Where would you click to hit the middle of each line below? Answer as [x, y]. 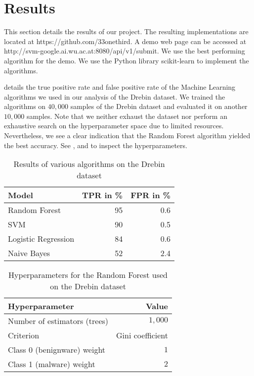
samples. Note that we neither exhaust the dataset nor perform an [127, 116]
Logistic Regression [41, 239]
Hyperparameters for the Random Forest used [88, 275]
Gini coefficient [142, 335]
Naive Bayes [29, 253]
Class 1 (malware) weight [52, 364]
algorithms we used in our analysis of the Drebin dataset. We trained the [115, 96]
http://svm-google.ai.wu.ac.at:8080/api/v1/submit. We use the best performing [125, 51]
